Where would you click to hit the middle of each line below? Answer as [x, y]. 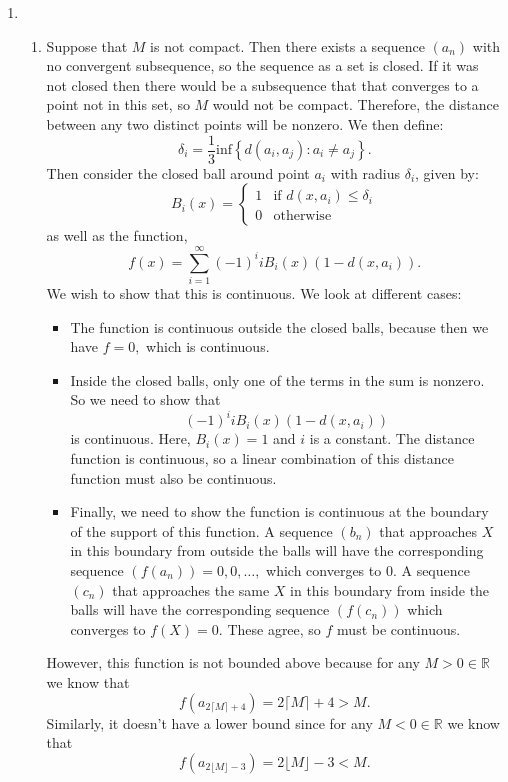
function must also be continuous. [173, 477]
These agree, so [274, 628]
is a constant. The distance [392, 438]
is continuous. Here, [130, 438]
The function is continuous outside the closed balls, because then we [279, 326]
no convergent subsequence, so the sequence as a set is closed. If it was [262, 65]
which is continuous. [208, 346]
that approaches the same [191, 589]
